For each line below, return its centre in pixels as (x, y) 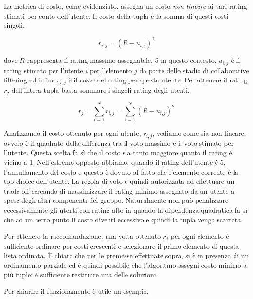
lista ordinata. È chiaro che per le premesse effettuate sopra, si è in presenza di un (126, 255)
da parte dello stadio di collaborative (194, 70)
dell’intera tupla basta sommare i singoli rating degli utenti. (100, 90)
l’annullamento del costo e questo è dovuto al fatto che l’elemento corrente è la (121, 171)
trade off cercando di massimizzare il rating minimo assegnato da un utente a (119, 190)
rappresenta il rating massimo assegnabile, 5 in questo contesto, (122, 60)
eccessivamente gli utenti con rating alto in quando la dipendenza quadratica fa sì (126, 209)
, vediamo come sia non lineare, (199, 133)
